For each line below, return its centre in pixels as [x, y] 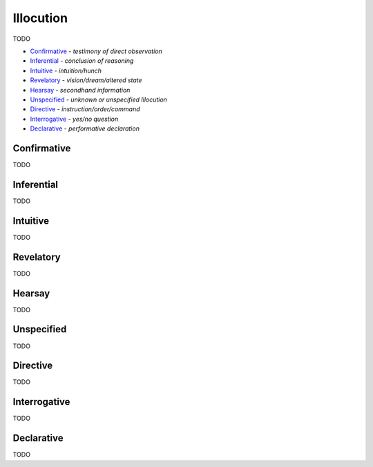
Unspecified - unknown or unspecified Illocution [98, 99]
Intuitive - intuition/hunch [66, 70]
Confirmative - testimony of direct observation [96, 51]
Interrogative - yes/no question [74, 119]
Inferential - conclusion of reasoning [82, 61]
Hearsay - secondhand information [80, 90]
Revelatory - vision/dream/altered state [86, 80]
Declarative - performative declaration [85, 128]
